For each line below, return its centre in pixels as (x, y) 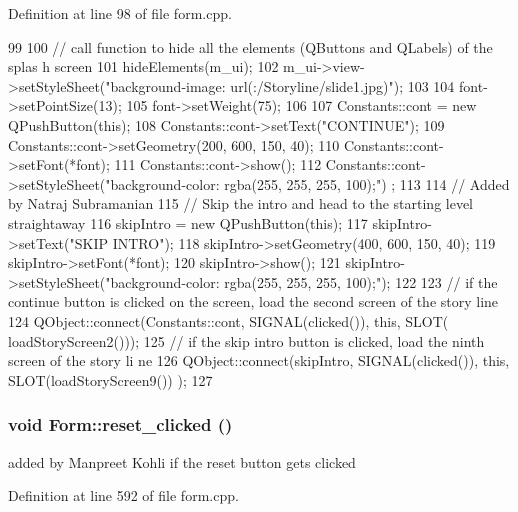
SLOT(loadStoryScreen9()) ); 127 (110, 379)
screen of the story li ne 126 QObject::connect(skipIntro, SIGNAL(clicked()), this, (259, 360)
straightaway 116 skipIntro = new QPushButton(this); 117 (188, 222)
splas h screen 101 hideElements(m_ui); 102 (143, 66)
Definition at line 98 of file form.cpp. (120, 13)
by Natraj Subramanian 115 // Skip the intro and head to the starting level (241, 203)
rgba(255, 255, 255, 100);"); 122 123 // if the (361, 281)
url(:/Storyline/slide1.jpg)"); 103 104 (342, 85)
